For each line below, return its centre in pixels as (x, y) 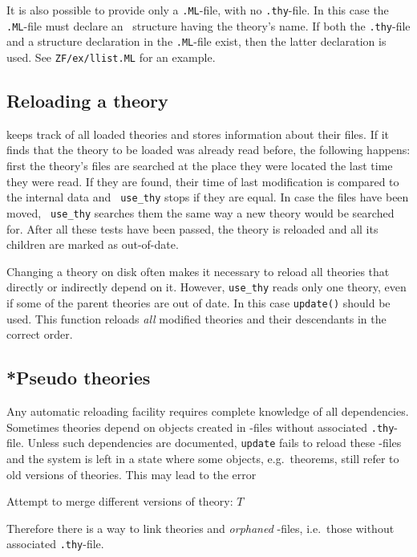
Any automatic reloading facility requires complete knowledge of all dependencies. (208, 411)
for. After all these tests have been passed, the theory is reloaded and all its (192, 228)
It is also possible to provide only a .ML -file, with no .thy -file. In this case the (198, 10)
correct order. (40, 334)
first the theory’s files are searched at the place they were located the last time (200, 166)
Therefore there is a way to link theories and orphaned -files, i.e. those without (200, 528)
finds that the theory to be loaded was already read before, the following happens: (208, 150)
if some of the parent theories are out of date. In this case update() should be (198, 302)
